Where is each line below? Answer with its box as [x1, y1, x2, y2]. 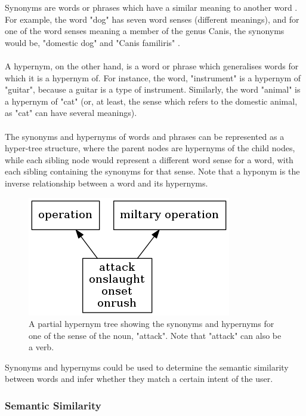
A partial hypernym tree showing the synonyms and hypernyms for [29, 317, 274, 330]
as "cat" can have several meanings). [5, 106, 137, 119]
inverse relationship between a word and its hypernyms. [5, 176, 208, 189]
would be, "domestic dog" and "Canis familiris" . [5, 36, 180, 48]
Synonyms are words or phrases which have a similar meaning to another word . [5, 1, 298, 13]
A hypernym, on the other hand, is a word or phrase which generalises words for [5, 59, 299, 72]
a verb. [29, 341, 54, 353]
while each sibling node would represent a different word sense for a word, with [5, 153, 293, 166]
